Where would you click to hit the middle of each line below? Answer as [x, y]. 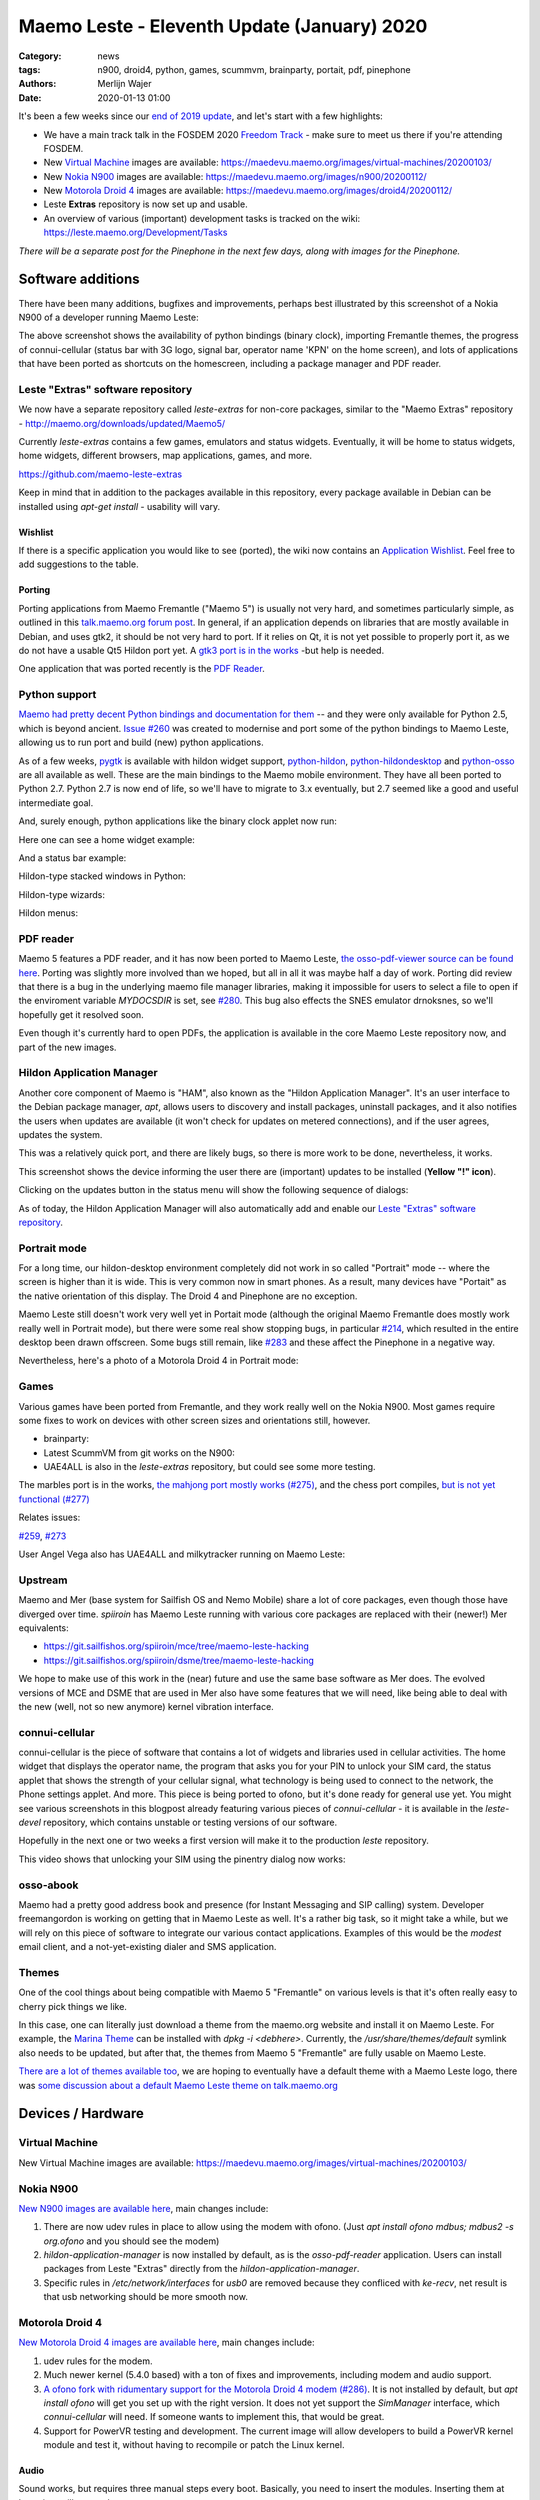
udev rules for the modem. [98, 2361]
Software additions [79, 279]
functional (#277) [54, 1499]
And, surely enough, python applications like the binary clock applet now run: [177, 821]
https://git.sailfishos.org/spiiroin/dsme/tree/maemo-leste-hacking [179, 1660]
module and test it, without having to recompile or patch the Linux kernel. [194, 2445]
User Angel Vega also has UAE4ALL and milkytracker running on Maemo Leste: [181, 1554]
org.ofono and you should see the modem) [131, 2241]
